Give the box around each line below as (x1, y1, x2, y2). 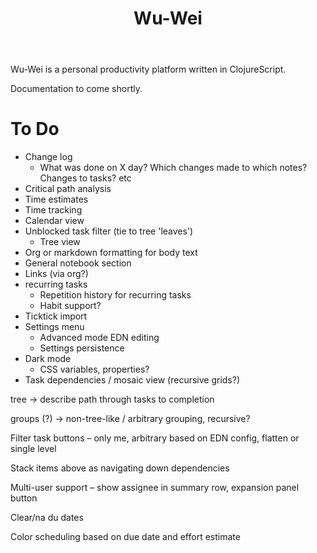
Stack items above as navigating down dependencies (10, 462, 230, 474)
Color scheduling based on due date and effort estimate (10, 531, 241, 543)
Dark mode (24, 353, 72, 365)
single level (10, 443, 57, 455)
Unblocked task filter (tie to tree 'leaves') (24, 225, 194, 237)
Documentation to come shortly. (10, 83, 143, 95)
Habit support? (39, 300, 102, 312)
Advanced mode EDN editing (39, 332, 160, 344)
